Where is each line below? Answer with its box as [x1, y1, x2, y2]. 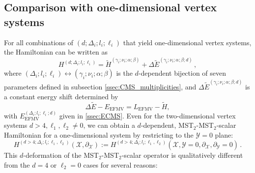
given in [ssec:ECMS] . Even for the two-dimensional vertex [59, 110, 236, 120]
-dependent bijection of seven [138, 68, 227, 78]
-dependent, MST [141, 120, 194, 130]
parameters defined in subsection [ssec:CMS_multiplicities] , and [4, 82, 197, 92]
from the [4, 159, 30, 170]
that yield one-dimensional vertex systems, [123, 37, 252, 47]
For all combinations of [4, 37, 74, 47]
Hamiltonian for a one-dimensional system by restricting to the [4, 129, 194, 140]
